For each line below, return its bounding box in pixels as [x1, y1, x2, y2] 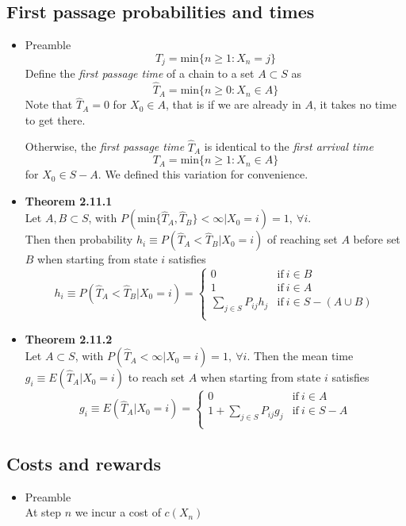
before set [353, 231, 400, 248]
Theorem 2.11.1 [25, 192, 113, 209]
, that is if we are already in [165, 96, 301, 113]
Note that [25, 96, 73, 113]
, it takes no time [312, 96, 397, 113]
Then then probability [25, 231, 133, 248]
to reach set [128, 369, 186, 386]
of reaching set [266, 231, 338, 248]
